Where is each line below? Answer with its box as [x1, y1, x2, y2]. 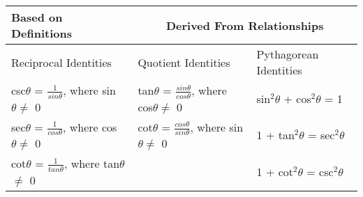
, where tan [64, 155, 120, 172]
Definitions [11, 25, 73, 41]
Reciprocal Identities [11, 54, 112, 70]
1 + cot [256, 163, 293, 180]
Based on [11, 9, 63, 25]
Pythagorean [256, 46, 319, 62]
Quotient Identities [138, 54, 230, 70]
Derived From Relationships [165, 17, 324, 33]
